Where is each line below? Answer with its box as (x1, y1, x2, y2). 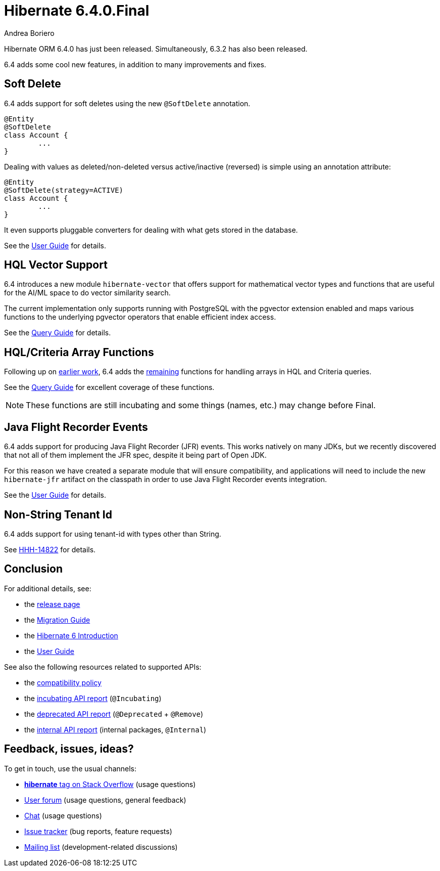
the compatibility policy (24, 678, 102, 687)
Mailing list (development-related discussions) (24, 842, 178, 851)
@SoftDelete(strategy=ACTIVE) (4, 186, 124, 194)
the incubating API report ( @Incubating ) (24, 693, 162, 703)
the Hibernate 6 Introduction (24, 631, 118, 640)
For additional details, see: (4, 584, 91, 593)
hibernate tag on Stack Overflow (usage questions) (24, 779, 196, 789)
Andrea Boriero (4, 28, 55, 37)
